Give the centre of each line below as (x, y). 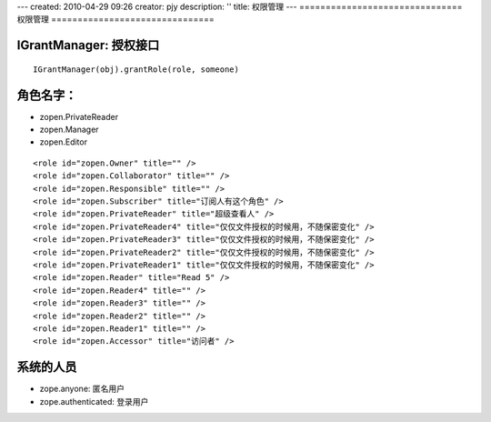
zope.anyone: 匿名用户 (82, 389)
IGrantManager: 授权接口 (88, 45)
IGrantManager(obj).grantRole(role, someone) (136, 69)
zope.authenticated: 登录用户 (94, 401)
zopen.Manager (69, 130)
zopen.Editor (64, 142)
